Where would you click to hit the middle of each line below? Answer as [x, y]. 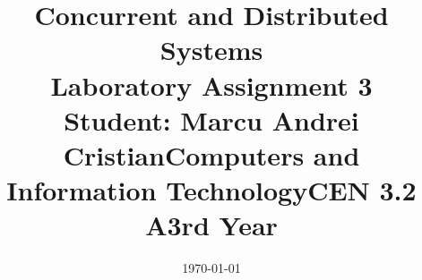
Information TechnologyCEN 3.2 [211, 190]
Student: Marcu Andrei [211, 119]
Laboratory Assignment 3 [211, 85]
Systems [211, 50]
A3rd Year [211, 225]
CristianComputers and [211, 154]
